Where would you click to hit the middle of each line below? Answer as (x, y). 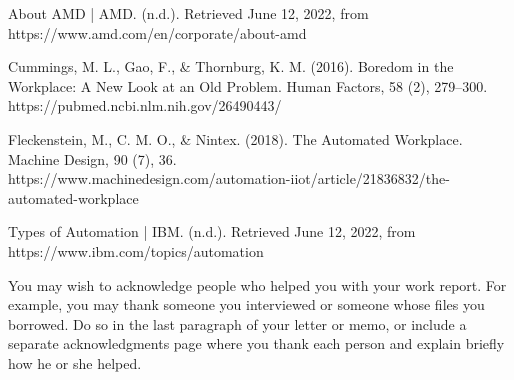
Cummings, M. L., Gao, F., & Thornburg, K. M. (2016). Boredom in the (231, 66)
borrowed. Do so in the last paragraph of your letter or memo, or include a (237, 323)
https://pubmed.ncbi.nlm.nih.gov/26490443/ (145, 105)
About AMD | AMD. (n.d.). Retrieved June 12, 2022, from (188, 13)
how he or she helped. (75, 362)
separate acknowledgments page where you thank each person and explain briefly (256, 343)
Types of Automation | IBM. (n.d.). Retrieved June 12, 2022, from (212, 231)
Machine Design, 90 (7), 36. (92, 158)
